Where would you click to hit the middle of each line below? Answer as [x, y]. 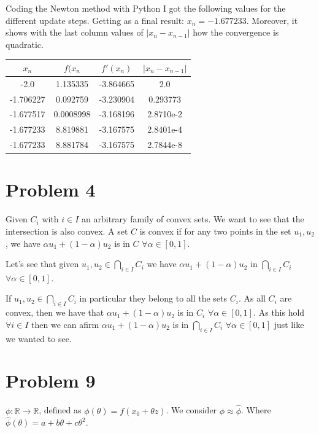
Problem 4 [51, 189]
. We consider [191, 410]
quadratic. [25, 44]
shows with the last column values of [75, 32]
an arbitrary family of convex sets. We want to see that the [193, 219]
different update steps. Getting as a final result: [95, 20]
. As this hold [279, 312]
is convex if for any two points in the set [215, 231]
